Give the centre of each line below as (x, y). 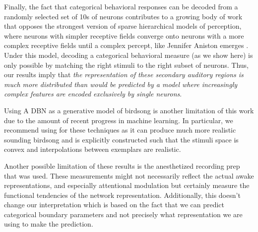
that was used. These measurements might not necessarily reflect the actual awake (129, 175)
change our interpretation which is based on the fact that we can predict (114, 205)
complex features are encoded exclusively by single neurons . (93, 94)
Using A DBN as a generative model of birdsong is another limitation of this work (129, 110)
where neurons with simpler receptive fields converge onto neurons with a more (124, 35)
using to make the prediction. (49, 224)
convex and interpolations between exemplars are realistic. (93, 149)
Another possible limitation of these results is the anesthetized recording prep (122, 165)
